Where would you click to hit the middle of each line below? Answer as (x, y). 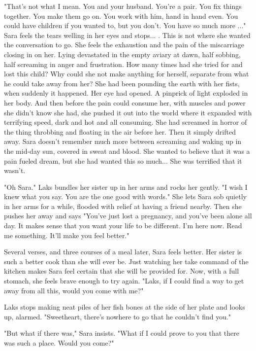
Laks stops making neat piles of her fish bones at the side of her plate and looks (125, 307)
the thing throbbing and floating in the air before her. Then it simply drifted (120, 131)
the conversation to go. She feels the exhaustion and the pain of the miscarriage (124, 45)
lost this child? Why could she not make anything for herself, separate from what (127, 74)
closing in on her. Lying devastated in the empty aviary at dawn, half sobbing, (122, 54)
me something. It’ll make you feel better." (67, 235)
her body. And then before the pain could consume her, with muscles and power (125, 102)
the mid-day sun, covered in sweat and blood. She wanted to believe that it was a (127, 151)
